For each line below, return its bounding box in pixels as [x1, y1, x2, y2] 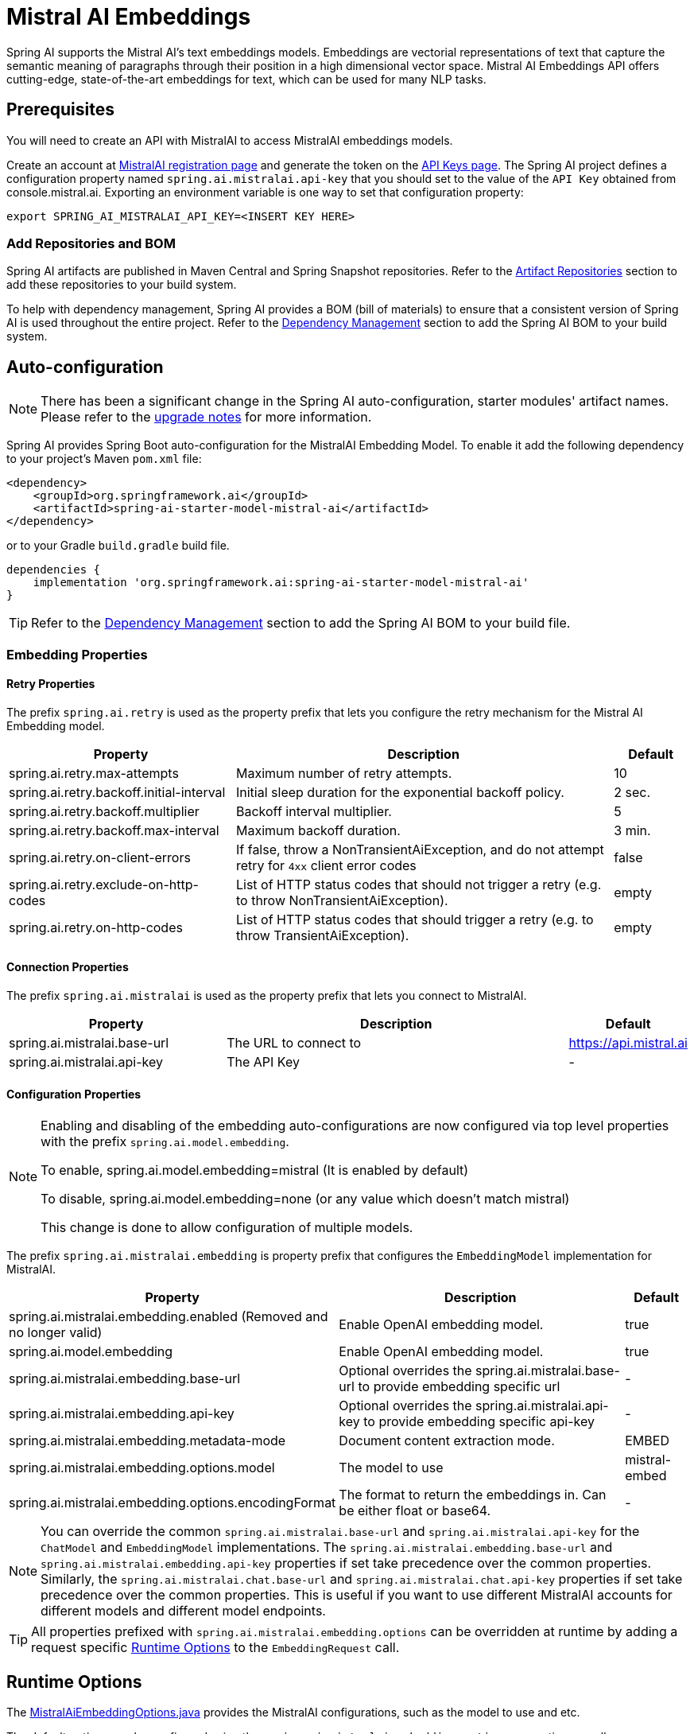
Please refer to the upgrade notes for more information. [41, 409, 372, 426]
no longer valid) [9, 1324, 103, 1341]
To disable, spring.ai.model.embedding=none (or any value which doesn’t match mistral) [41, 1191, 570, 1207]
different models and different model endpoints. [41, 1603, 326, 1619]
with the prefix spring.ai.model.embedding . [41, 1133, 289, 1150]
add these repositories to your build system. [6, 278, 237, 292]
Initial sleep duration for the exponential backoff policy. [235, 783, 564, 800]
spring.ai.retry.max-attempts [9, 764, 179, 781]
